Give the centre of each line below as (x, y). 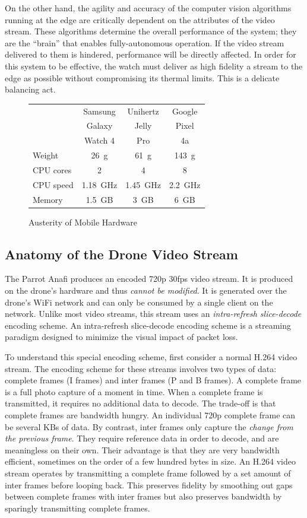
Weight (46, 155)
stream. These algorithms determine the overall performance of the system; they (151, 31)
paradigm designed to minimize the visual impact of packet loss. (121, 337)
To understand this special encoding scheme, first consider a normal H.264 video (151, 357)
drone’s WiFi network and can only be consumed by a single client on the (139, 302)
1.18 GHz (99, 184)
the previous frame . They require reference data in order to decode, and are (142, 438)
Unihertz (143, 111)
